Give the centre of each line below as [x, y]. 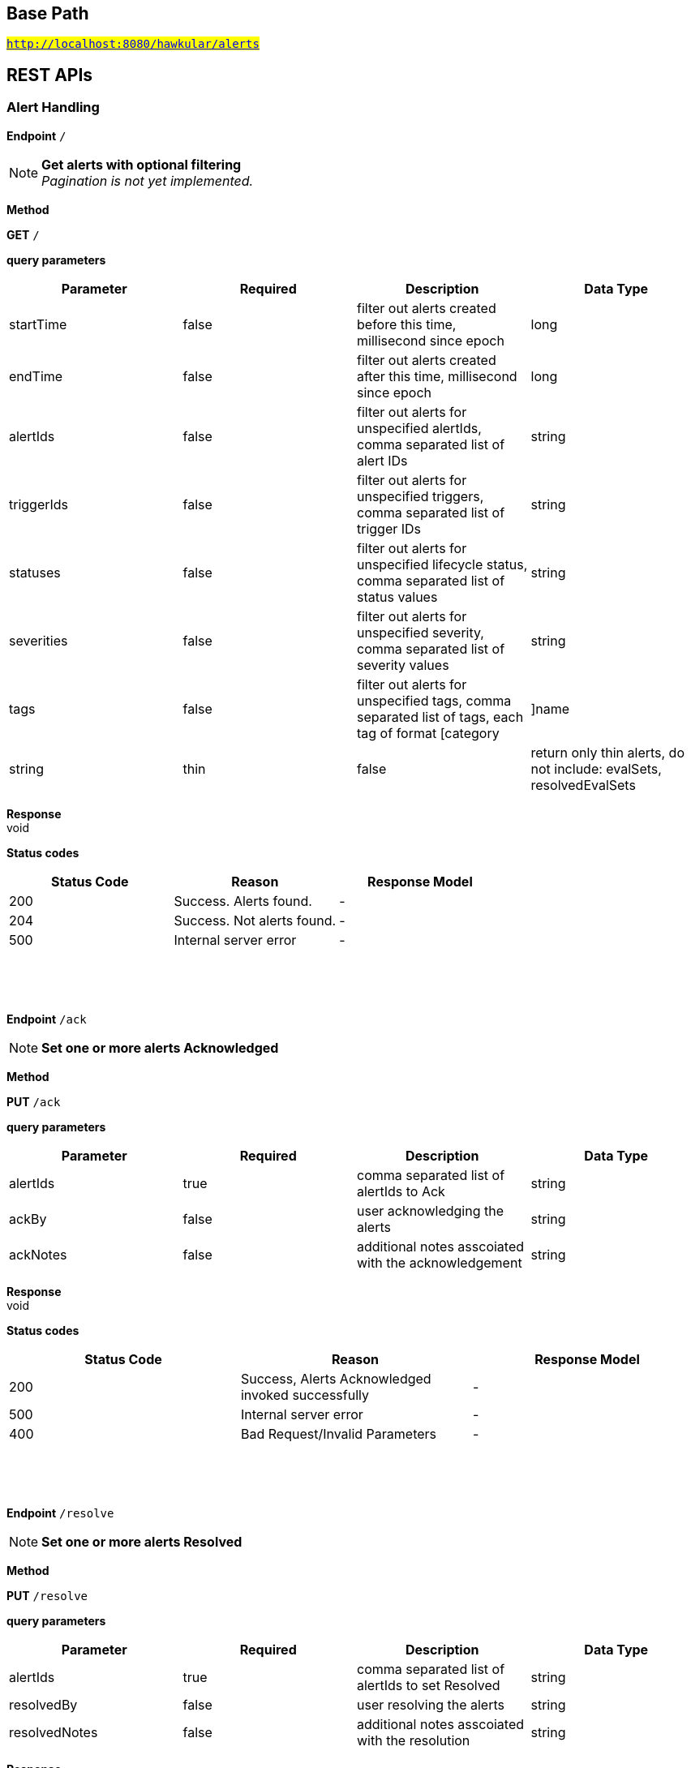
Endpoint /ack [47, 1019]
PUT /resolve [47, 1595]
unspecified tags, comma [434, 700]
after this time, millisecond [437, 376]
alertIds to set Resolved [429, 1685]
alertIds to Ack [401, 1191]
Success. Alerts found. [243, 901]
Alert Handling [53, 107]
